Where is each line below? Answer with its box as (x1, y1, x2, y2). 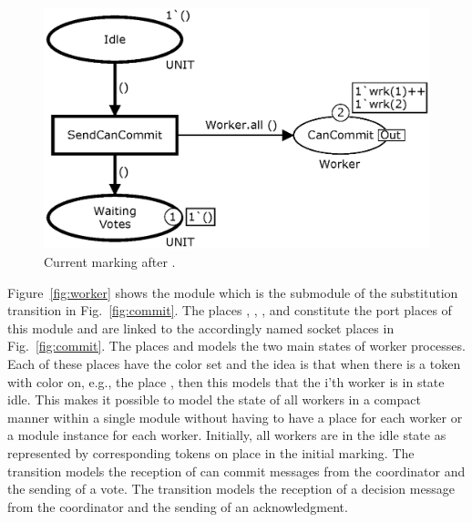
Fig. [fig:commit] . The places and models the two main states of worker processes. (7, 336, 466, 355)
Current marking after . (44, 252, 176, 271)
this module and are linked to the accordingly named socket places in (7, 318, 395, 337)
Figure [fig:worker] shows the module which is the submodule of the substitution (7, 282, 458, 302)
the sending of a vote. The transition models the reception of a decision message (7, 479, 455, 498)
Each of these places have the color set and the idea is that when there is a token (7, 353, 461, 373)
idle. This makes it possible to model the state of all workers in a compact (7, 390, 421, 409)
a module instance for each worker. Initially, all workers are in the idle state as (7, 425, 446, 445)
